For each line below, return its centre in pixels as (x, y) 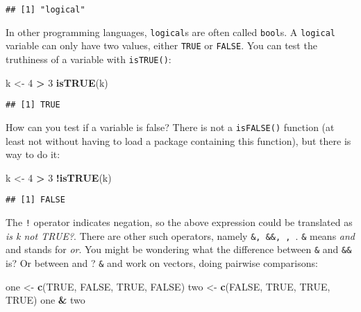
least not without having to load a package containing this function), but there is (178, 140)
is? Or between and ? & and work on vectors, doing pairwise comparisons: (162, 262)
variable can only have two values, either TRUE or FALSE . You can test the (161, 45)
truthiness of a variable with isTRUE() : (89, 59)
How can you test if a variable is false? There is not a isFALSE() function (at (170, 127)
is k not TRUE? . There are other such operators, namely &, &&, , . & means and (180, 235)
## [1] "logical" (45, 10)
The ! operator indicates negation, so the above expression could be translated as (179, 222)
